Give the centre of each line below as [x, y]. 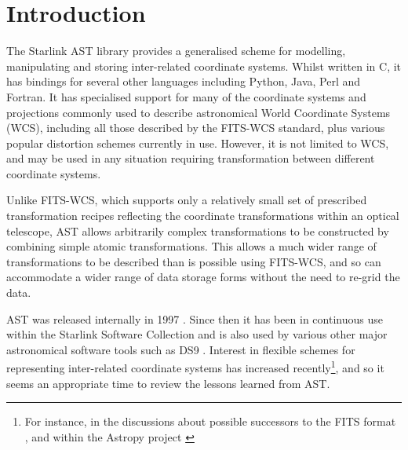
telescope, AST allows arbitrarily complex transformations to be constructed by [198, 230]
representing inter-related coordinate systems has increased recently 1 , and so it [195, 367]
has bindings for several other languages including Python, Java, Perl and [184, 81]
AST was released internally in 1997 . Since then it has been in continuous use [195, 318]
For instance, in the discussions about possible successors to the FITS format [210, 421]
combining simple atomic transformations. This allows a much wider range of [191, 246]
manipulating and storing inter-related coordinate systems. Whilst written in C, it [204, 66]
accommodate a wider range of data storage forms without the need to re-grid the [203, 277]
